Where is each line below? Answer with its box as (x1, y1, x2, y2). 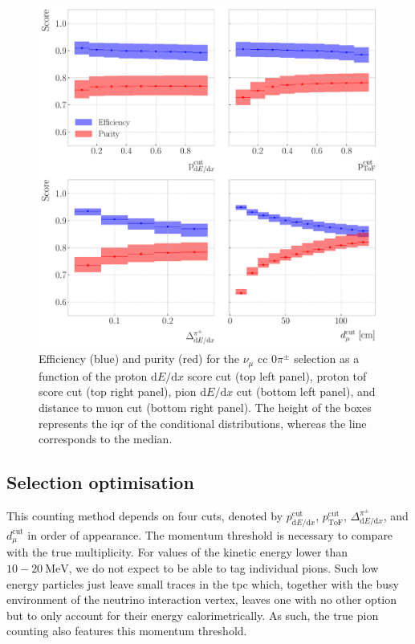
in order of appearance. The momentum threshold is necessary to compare (27, 526, 393, 543)
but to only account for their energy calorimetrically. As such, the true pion (6, 606, 379, 623)
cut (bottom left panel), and (236, 383, 376, 400)
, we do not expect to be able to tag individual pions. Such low (68, 559, 379, 576)
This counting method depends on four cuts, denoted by (6, 507, 283, 524)
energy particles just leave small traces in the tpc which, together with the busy (6, 575, 399, 592)
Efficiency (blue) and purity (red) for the (39, 350, 240, 367)
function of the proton (39, 367, 148, 384)
